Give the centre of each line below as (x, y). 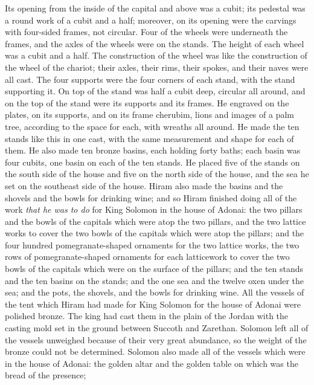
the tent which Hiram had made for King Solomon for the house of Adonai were (153, 304)
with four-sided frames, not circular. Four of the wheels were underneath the (146, 32)
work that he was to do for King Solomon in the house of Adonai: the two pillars (154, 209)
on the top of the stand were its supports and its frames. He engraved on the (147, 102)
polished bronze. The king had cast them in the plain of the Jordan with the (147, 316)
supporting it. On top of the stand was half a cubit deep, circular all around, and (155, 91)
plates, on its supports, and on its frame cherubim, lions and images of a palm (149, 115)
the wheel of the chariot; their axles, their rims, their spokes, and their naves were (157, 67)
